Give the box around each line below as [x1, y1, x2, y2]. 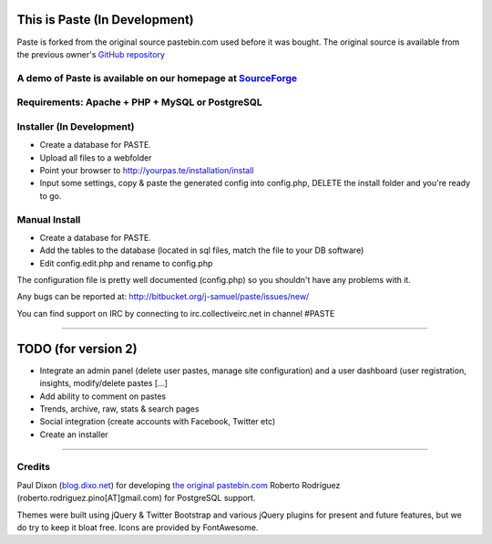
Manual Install [16, 213, 81, 225]
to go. [39, 190, 62, 201]
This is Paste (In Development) [16, 12, 195, 27]
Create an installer [39, 429, 108, 440]
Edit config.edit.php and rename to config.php [39, 257, 213, 268]
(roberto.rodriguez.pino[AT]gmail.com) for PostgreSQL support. [16, 493, 256, 504]
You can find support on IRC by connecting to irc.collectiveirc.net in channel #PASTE [16, 308, 335, 319]
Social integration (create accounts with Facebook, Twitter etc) [39, 416, 276, 427]
